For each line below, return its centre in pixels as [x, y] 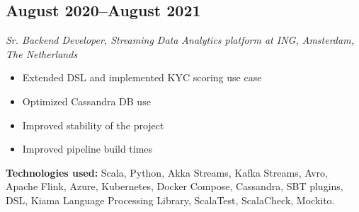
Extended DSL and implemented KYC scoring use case [142, 77]
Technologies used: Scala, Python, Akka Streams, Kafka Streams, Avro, [167, 172]
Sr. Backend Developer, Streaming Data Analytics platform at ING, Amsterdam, [180, 40]
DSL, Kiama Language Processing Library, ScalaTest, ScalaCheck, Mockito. [170, 200]
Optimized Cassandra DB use [86, 101]
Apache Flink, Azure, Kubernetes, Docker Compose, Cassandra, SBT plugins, [175, 186]
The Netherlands [42, 53]
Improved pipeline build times [87, 149]
